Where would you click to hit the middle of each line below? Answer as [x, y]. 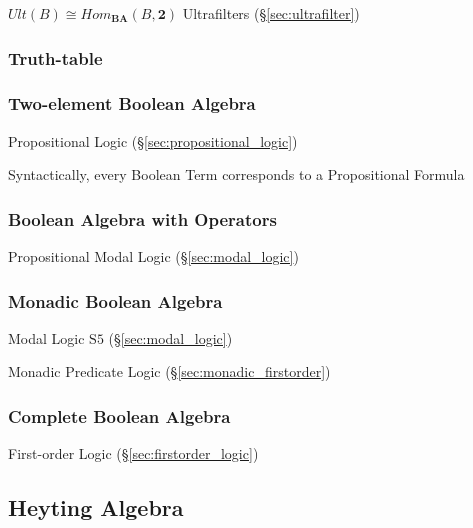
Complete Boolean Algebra [119, 415]
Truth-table [55, 57]
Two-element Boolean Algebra [132, 103]
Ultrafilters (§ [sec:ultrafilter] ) [271, 13]
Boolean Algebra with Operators [142, 218]
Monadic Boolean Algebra [115, 300]
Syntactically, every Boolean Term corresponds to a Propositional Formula [236, 174]
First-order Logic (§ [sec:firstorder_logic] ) [133, 453]
